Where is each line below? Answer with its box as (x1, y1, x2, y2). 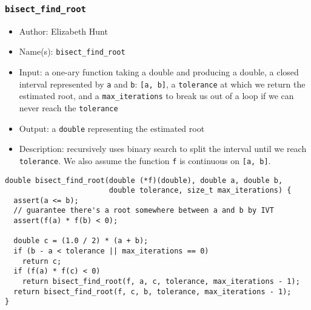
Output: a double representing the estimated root (19, 122, 205, 134)
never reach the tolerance (19, 101, 118, 114)
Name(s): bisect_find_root (19, 45, 125, 58)
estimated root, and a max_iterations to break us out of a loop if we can (19, 89, 294, 102)
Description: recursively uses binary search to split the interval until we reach (19, 142, 307, 155)
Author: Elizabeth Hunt (19, 24, 108, 37)
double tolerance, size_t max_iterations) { (109, 186, 292, 195)
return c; (22, 257, 62, 266)
